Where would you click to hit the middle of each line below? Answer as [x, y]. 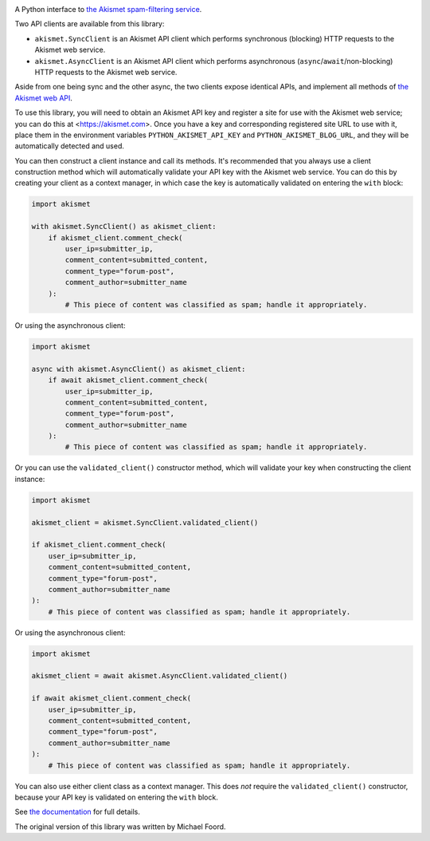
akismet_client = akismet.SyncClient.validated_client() [145, 522]
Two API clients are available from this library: [90, 24]
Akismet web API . [44, 98]
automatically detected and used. [70, 146]
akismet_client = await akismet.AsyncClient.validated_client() [160, 676]
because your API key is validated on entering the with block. [116, 797]
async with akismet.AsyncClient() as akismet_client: [139, 369]
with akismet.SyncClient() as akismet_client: [124, 227]
